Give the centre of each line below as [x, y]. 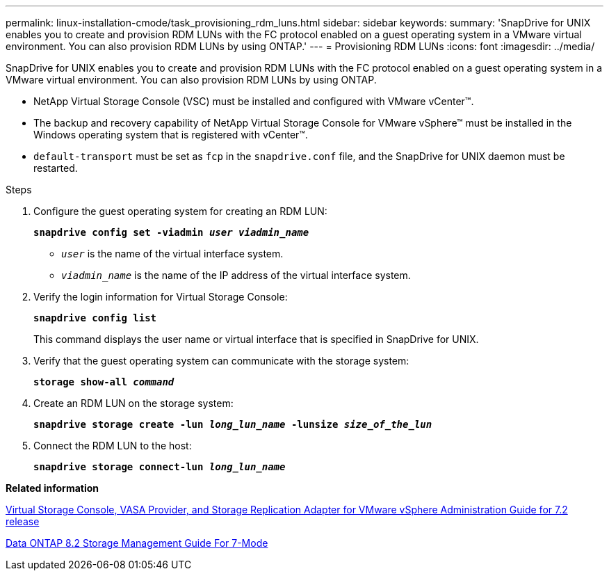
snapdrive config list [95, 318]
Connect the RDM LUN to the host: [113, 446]
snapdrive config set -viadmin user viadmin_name [171, 232]
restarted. [56, 168]
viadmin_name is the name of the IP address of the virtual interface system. [236, 275]
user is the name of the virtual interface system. [172, 254]
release [23, 521]
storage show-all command [104, 382]
